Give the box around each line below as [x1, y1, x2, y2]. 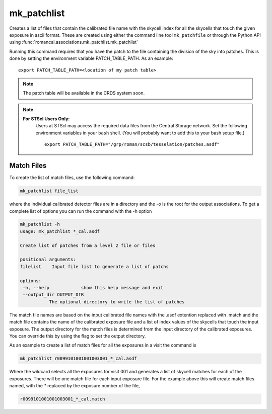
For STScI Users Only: [23, 116, 70, 122]
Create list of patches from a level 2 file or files [20, 242, 156, 249]
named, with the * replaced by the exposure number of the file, [9, 383, 141, 389]
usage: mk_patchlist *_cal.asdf [20, 228, 100, 234]
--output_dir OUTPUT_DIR [23, 292, 84, 298]
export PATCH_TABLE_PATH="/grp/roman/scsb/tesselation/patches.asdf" [44, 141, 220, 147]
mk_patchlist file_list [20, 188, 79, 194]
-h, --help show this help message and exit [23, 285, 164, 290]
